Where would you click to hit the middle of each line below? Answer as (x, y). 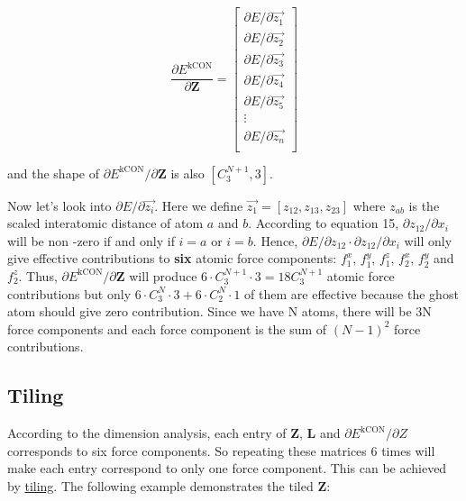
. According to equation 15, (324, 223)
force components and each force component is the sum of (167, 328)
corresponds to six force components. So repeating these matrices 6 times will (221, 450)
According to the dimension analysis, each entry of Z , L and (174, 433)
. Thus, (38, 275)
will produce (163, 275)
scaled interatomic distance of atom (105, 223)
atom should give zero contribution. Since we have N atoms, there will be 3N (219, 311)
